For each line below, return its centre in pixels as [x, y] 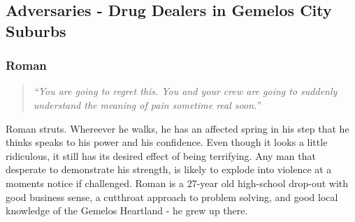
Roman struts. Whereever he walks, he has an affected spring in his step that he [177, 128]
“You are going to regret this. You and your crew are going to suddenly [185, 91]
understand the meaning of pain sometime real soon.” [147, 104]
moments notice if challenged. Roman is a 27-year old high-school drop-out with [177, 183]
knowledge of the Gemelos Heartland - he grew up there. [127, 210]
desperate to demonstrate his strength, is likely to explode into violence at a [169, 169]
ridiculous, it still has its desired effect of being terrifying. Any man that [161, 155]
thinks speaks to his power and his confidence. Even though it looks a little [167, 142]
